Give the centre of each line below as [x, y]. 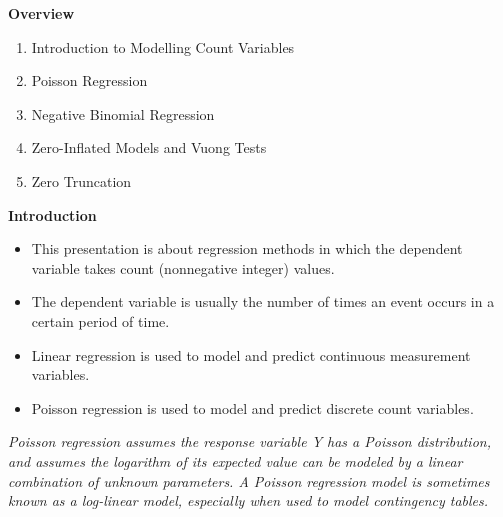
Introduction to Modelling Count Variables [163, 46]
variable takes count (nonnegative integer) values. [183, 267]
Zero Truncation [81, 180]
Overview [41, 13]
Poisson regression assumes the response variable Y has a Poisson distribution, [249, 441]
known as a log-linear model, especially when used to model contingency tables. [248, 500]
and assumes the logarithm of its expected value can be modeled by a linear [235, 460]
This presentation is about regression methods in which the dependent [247, 248]
